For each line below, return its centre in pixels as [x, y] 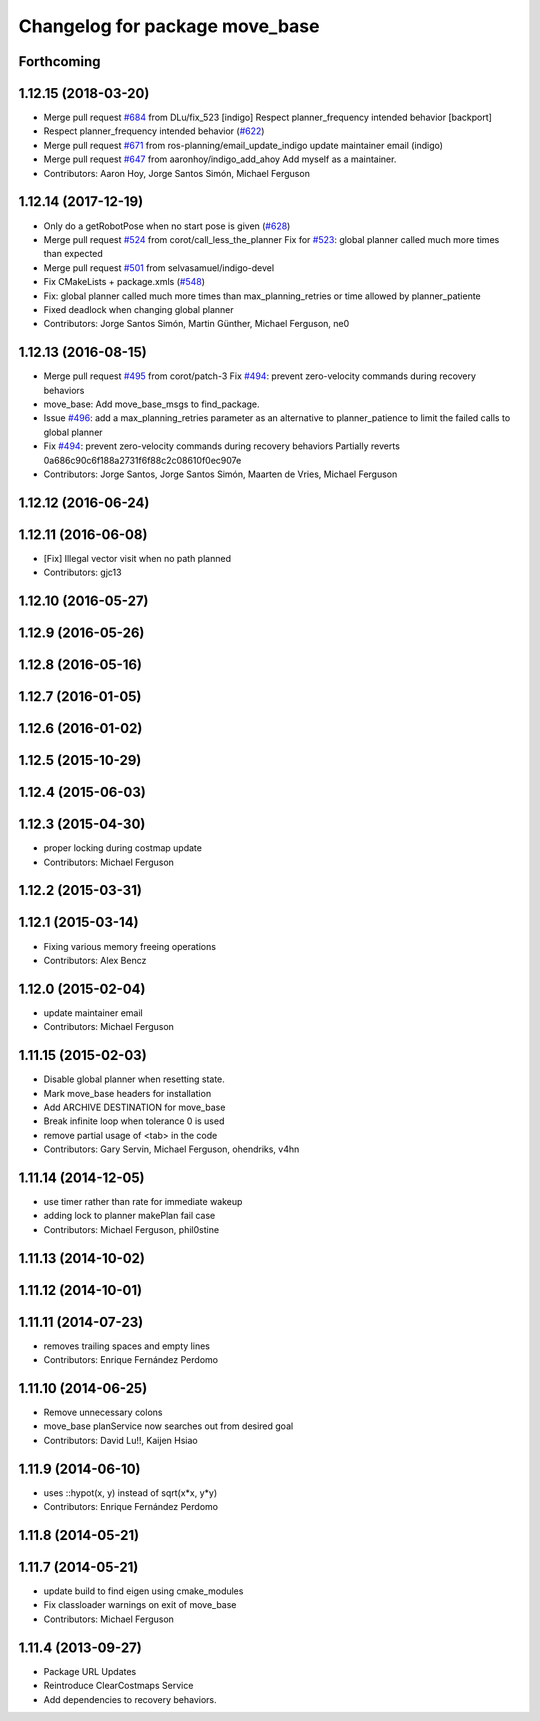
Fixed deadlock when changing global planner [138, 309]
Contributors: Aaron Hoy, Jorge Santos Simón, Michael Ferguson [176, 173]
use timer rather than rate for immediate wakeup [143, 1202]
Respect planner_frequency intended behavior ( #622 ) [154, 131]
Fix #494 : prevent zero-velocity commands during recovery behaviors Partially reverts [221, 446]
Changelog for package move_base [169, 26]
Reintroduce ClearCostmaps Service [118, 1686]
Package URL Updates [90, 1671]
